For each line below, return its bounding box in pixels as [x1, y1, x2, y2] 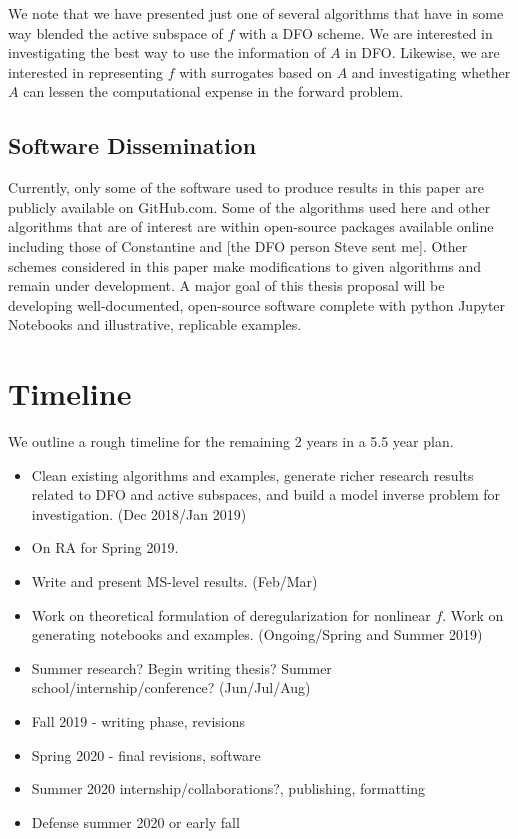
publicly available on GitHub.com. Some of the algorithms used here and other [8, 196, 491, 217]
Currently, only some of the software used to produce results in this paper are [8, 177, 484, 198]
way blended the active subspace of [8, 22, 223, 43]
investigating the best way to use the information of [8, 42, 326, 63]
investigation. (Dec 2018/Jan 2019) [31, 503, 247, 524]
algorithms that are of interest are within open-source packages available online [8, 216, 494, 237]
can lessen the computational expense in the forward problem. [23, 81, 404, 102]
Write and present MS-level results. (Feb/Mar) [31, 571, 318, 592]
